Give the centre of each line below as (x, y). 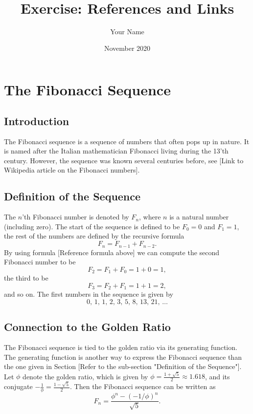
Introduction (37, 120)
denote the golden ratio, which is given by (85, 376)
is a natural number (199, 217)
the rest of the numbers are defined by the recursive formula (94, 236)
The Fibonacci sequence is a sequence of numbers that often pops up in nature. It (127, 141)
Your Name (127, 32)
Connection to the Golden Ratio (87, 327)
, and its (217, 376)
